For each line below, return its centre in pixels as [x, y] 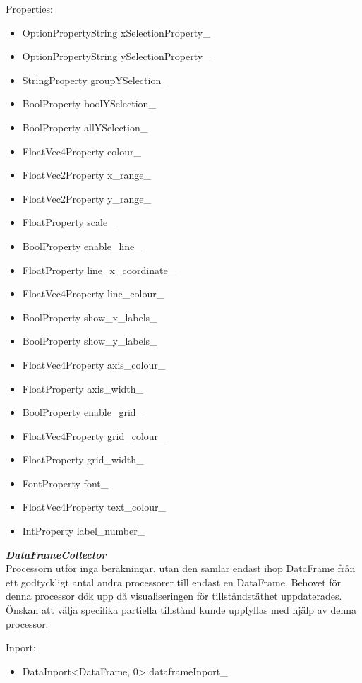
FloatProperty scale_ [68, 222]
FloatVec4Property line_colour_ [93, 293]
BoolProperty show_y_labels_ [90, 341]
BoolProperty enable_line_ [82, 245]
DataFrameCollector [56, 554]
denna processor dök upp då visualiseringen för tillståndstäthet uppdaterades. [174, 596]
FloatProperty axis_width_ [83, 388]
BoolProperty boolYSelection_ [89, 103]
